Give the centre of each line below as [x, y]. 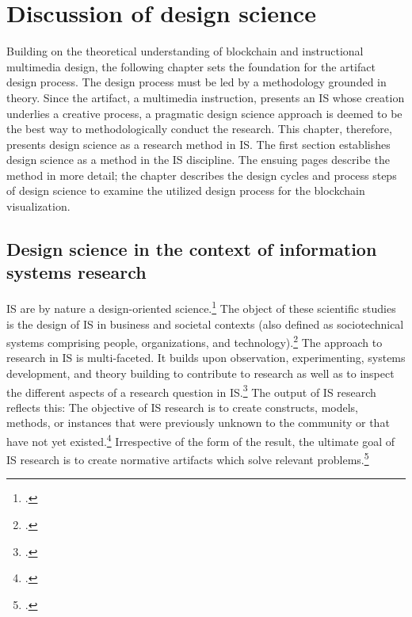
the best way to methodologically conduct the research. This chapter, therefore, [199, 129]
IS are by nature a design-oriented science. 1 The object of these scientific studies [201, 307]
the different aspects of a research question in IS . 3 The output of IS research [191, 390]
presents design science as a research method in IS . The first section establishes [198, 144]
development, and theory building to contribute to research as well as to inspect [200, 373]
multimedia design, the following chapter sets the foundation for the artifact [191, 66]
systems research [76, 272]
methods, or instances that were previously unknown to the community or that [198, 423]
